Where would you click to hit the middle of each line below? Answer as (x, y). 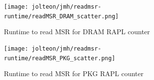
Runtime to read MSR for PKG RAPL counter (74, 73)
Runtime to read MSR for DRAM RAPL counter (77, 32)
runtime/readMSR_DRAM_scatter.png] (61, 16)
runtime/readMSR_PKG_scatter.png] (60, 58)
